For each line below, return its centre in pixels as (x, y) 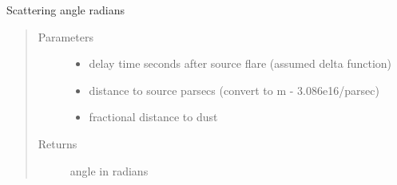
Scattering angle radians (66, 10)
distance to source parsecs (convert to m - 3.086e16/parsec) (234, 90)
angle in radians (109, 170)
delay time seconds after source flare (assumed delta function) (240, 63)
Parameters (66, 36)
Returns (58, 143)
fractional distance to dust (153, 117)
